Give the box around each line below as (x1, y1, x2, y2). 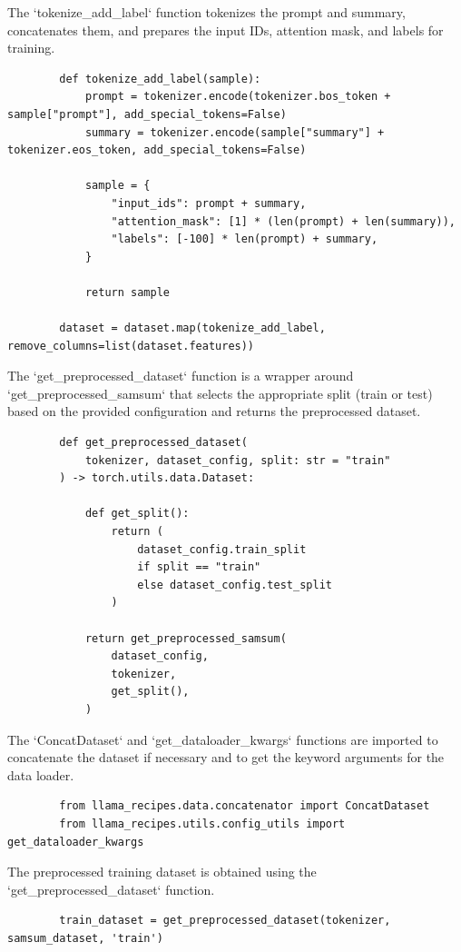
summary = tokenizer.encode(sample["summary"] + (84, 125, 385, 139)
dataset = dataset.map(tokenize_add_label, (59, 322, 326, 335)
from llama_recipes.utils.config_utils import (59, 817, 346, 830)
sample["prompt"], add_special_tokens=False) (7, 107, 287, 121)
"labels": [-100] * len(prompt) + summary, (111, 233, 378, 246)
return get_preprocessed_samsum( (84, 631, 287, 645)
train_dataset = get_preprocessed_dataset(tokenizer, (59, 914, 391, 927)
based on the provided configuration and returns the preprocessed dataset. (7, 402, 421, 421)
